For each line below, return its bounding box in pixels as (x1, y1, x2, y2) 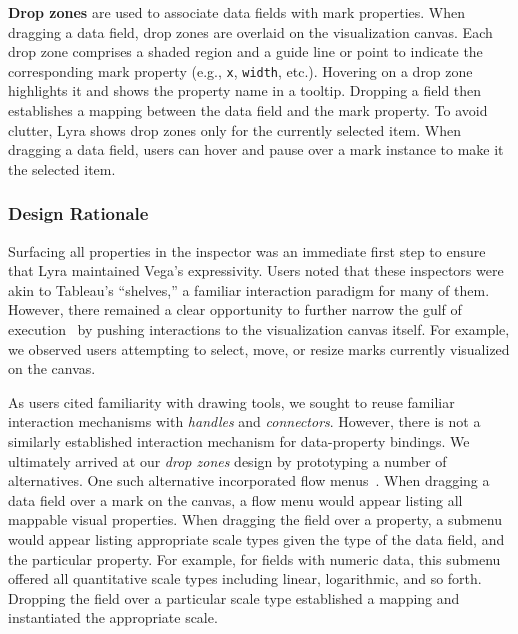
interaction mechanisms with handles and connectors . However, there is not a (8, 411, 481, 432)
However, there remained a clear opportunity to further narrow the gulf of (8, 299, 462, 320)
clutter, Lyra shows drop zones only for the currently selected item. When (8, 119, 461, 140)
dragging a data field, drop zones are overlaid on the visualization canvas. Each (8, 21, 493, 42)
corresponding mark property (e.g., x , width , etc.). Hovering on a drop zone (8, 60, 473, 81)
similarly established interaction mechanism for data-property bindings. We (8, 430, 470, 451)
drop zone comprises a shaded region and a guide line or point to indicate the (8, 41, 483, 62)
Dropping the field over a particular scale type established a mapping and (8, 587, 460, 608)
